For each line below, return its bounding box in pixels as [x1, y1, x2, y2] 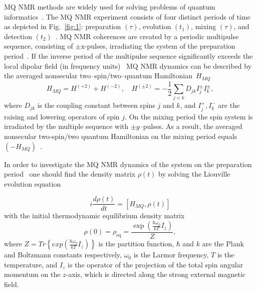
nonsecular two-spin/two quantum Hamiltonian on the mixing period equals [4, 131, 237, 141]
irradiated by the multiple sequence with [4, 121, 129, 131]
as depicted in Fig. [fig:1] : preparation [4, 21, 121, 32]
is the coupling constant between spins [37, 100, 155, 110]
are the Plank [202, 238, 244, 249]
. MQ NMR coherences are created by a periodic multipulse [55, 31, 239, 41]
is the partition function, [98, 238, 174, 249]
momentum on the [4, 269, 61, 279]
